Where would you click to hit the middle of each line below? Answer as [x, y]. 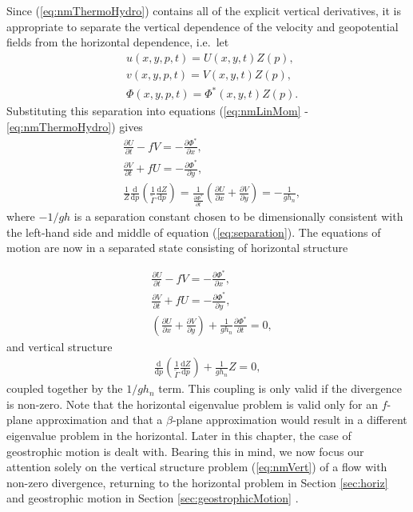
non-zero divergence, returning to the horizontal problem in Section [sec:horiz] [197, 482]
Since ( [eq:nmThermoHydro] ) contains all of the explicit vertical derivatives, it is [204, 10]
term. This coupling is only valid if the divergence [280, 388]
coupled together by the [65, 388]
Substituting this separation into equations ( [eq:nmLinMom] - [157, 111]
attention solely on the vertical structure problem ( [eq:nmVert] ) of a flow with [197, 467]
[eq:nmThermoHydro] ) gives [75, 126]
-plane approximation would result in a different [290, 420]
